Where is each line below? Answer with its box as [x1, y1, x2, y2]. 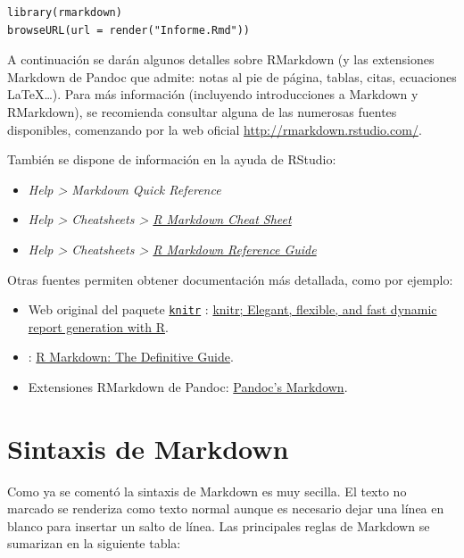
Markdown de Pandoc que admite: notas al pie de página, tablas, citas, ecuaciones [7, 67, 457, 86]
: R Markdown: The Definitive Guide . [28, 347, 234, 366]
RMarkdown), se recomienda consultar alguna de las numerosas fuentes [7, 102, 397, 121]
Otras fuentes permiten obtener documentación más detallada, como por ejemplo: [7, 270, 453, 288]
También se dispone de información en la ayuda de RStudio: [7, 150, 336, 169]
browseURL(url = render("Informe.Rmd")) [7, 23, 251, 37]
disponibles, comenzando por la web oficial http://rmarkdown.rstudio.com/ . [7, 120, 422, 138]
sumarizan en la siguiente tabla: [7, 534, 181, 553]
